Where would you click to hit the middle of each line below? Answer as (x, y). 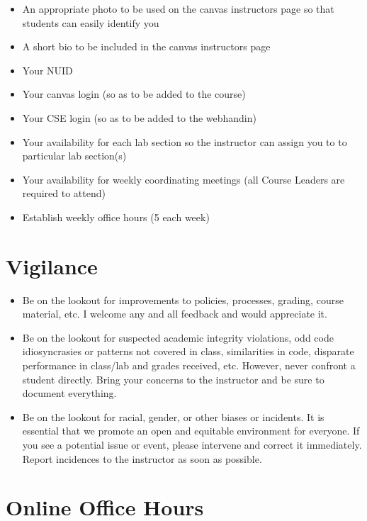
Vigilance (52, 265)
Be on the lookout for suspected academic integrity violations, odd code (178, 337)
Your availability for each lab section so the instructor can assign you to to (185, 141)
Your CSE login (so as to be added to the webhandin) (139, 117)
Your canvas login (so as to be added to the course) (134, 94)
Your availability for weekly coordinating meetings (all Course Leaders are (183, 179)
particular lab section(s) (74, 156)
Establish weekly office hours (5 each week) (116, 217)
